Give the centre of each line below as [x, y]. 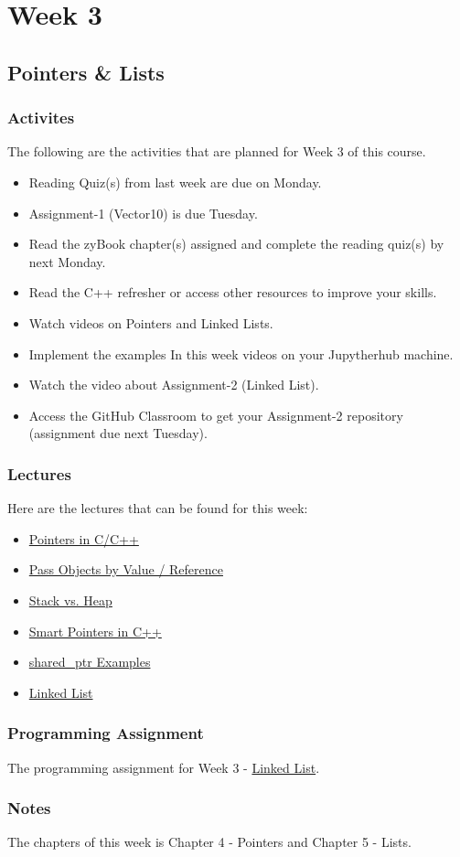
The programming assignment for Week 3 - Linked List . [164, 767]
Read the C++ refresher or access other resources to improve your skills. [233, 292]
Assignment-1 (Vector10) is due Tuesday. [143, 213]
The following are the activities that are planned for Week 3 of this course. [217, 151]
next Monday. [67, 261]
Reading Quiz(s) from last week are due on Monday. [175, 182]
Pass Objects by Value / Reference [126, 569]
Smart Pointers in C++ [95, 631]
